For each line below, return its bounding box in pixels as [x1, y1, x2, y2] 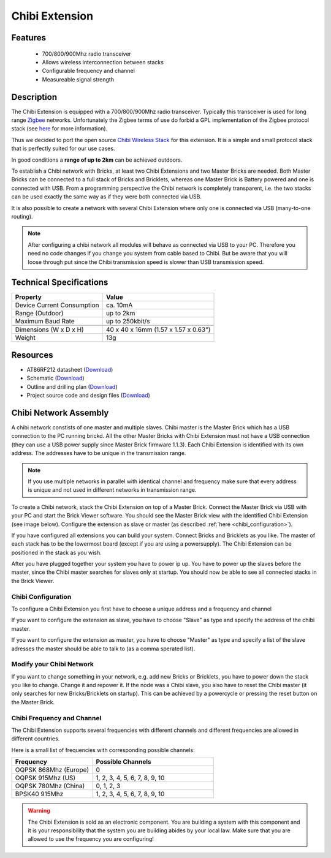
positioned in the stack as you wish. [11, 549, 102, 556]
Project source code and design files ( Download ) [26, 392, 150, 399]
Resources [11, 350, 53, 360]
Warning [28, 807, 50, 815]
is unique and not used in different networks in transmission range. [28, 486, 197, 494]
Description [11, 92, 58, 102]
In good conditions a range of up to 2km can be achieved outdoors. [11, 156, 183, 164]
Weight [15, 334, 36, 342]
